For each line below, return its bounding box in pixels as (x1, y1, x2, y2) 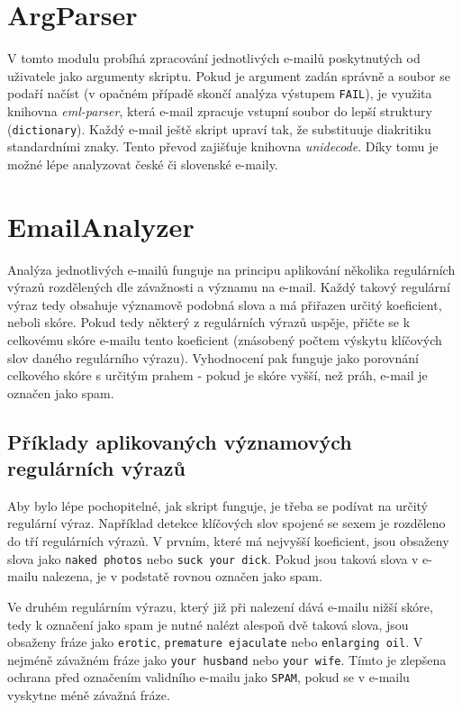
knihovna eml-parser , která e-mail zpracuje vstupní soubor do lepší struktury (7, 101, 432, 120)
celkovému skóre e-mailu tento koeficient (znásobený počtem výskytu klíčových (7, 330, 442, 349)
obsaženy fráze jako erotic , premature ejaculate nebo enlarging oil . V (7, 633, 423, 651)
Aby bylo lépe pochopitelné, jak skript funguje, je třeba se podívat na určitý (7, 496, 428, 514)
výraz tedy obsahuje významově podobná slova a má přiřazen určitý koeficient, (7, 295, 442, 314)
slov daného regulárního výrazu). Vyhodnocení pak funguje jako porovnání (7, 348, 419, 367)
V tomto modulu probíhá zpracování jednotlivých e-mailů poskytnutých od (7, 49, 421, 68)
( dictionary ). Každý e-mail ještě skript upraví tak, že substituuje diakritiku (7, 119, 431, 138)
